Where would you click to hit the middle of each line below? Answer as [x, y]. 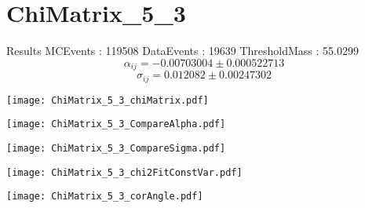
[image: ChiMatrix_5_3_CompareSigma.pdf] [116, 148]
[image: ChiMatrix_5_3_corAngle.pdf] [105, 197]
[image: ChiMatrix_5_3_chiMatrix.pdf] [108, 100]
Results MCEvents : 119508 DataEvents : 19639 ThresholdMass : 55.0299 [182, 51]
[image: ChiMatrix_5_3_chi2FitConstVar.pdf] [124, 172]
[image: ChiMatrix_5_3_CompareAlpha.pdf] [116, 124]
